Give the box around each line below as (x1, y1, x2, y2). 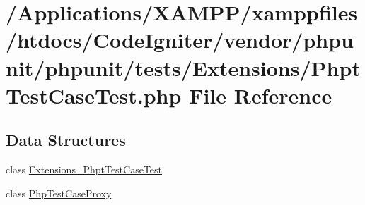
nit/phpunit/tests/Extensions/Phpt (6, 53, 361, 82)
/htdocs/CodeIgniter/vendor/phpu (6, 25, 354, 54)
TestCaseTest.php (6, 80, 182, 109)
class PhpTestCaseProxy (6, 185, 112, 200)
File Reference (189, 80, 332, 109)
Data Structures (6, 129, 126, 151)
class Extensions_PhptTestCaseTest (6, 162, 163, 177)
